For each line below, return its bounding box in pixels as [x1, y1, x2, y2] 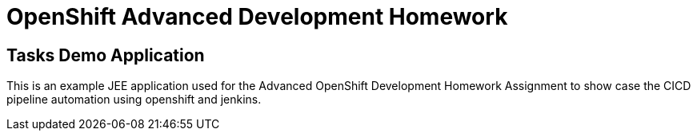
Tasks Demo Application [6, 45, 205, 65]
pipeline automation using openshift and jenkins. [6, 92, 262, 107]
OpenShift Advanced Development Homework [6, 3, 508, 30]
